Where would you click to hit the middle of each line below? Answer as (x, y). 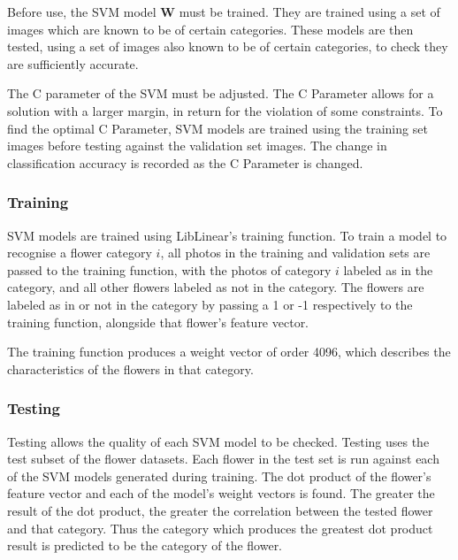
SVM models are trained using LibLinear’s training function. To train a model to (227, 235)
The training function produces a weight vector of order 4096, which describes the (229, 352)
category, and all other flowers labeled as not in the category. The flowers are (216, 287)
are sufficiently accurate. (73, 63)
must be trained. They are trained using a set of (309, 12)
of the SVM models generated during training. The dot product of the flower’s (219, 476)
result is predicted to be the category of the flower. (145, 545)
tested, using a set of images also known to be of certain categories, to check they (228, 46)
